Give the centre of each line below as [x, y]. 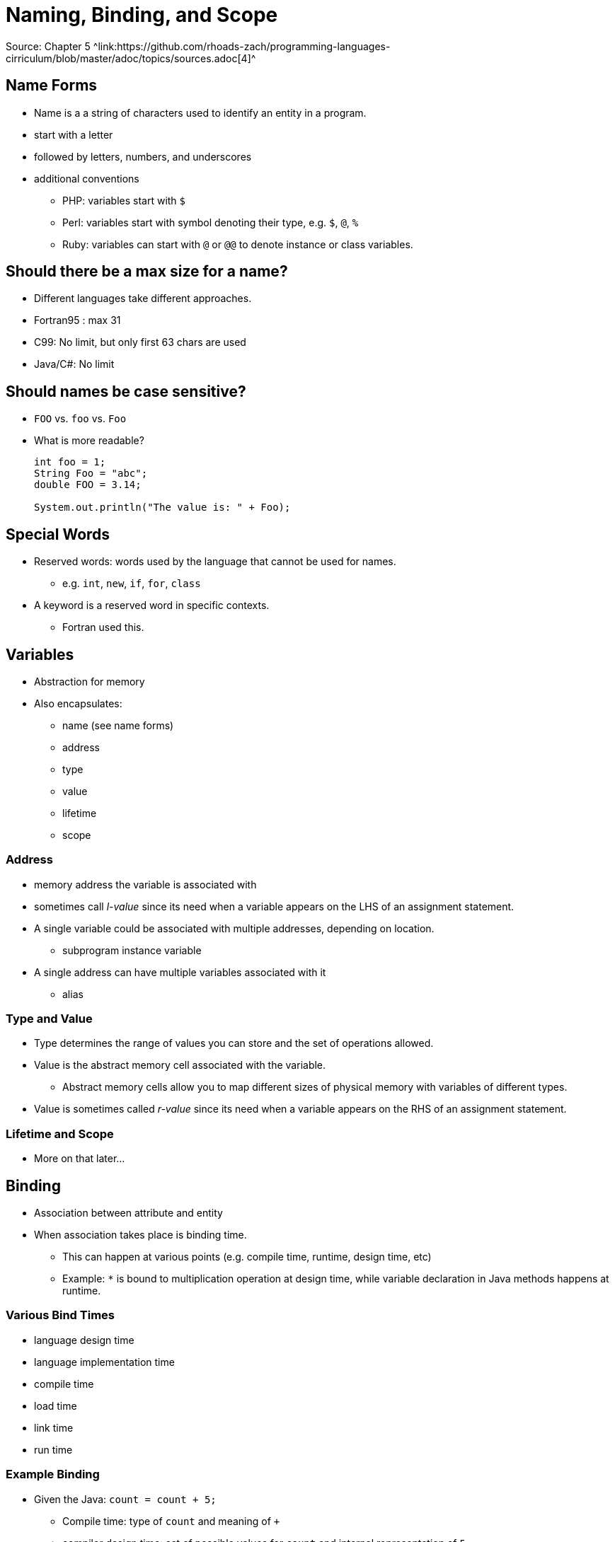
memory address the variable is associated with [145, 884]
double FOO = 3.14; [88, 485]
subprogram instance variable [132, 950]
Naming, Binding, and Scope [142, 15]
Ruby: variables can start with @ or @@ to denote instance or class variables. [238, 244]
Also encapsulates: [78, 703]
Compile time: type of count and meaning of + [171, 1521]
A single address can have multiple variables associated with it [180, 972]
